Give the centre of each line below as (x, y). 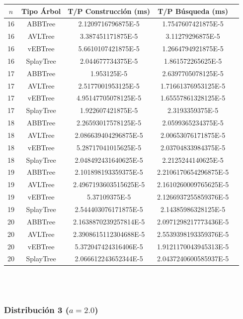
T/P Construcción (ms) (109, 11)
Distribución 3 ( (37, 309)
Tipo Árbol (41, 11)
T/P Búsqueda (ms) (193, 11)
